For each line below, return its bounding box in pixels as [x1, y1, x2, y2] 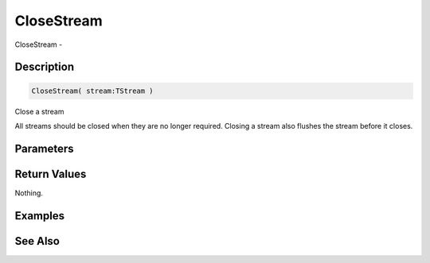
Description [14, 60, 75, 74]
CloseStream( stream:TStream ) [31, 86, 154, 95]
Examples [14, 209, 65, 222]
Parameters [14, 141, 74, 155]
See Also [14, 234, 60, 248]
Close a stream [14, 106, 64, 116]
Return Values [14, 167, 87, 180]
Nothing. [14, 188, 44, 198]
